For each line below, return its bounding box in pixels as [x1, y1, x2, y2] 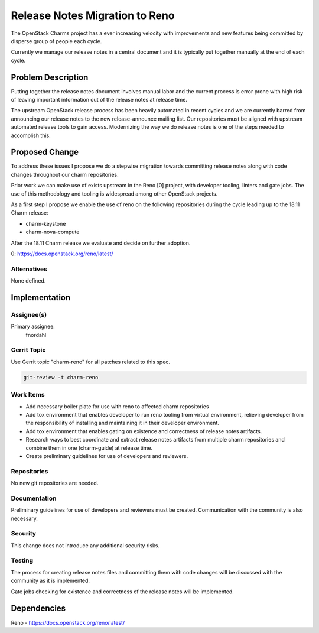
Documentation [11, 494, 57, 502]
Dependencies [11, 603, 66, 613]
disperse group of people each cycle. [11, 37, 102, 44]
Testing [11, 556, 34, 564]
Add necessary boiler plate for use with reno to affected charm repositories [25, 402, 209, 410]
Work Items [11, 391, 45, 399]
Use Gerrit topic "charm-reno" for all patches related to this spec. [11, 358, 171, 365]
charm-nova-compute [25, 228, 80, 236]
